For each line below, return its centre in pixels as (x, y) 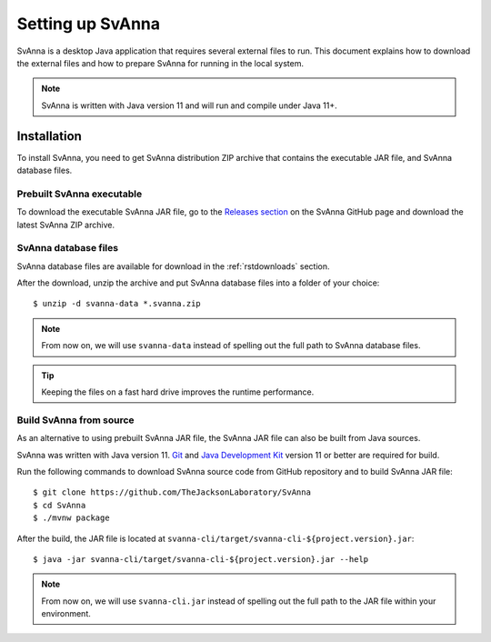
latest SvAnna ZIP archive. (66, 225)
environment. (66, 614)
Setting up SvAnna (89, 24)
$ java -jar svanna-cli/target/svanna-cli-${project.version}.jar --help (201, 559)
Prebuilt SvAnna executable (80, 194)
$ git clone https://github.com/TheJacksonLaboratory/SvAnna (172, 492)
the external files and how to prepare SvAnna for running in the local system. (160, 63)
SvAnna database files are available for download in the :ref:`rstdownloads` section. (173, 266)
